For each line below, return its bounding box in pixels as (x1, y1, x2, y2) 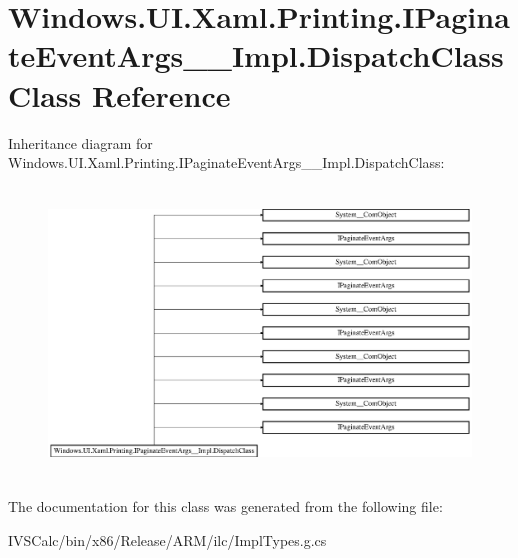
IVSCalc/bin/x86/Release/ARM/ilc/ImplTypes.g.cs (8, 529, 327, 550)
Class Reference (8, 74, 231, 115)
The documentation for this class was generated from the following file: (8, 496, 443, 517)
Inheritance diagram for (8, 132, 153, 153)
